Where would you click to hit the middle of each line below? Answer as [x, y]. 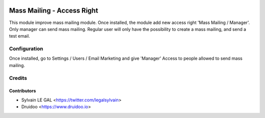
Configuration [26, 49]
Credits [18, 78]
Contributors [23, 91]
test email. [20, 36]
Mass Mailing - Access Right [53, 11]
